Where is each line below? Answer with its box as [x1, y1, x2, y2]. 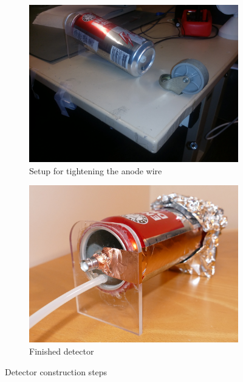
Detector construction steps [5, 365, 108, 378]
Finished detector [29, 345, 94, 358]
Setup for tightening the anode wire [29, 164, 162, 177]
